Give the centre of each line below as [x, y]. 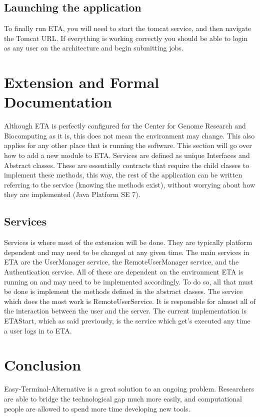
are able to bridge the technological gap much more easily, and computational [123, 398]
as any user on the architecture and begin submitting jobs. [94, 48]
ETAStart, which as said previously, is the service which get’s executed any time [127, 320]
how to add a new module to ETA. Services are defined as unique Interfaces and [127, 155]
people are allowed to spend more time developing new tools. [97, 408]
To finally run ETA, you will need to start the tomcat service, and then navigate [127, 28]
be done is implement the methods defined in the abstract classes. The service [123, 291]
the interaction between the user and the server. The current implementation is [125, 311]
